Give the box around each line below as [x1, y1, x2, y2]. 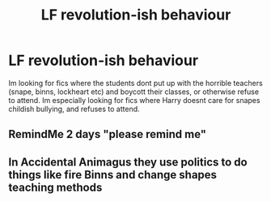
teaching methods [8, 180, 103, 194]
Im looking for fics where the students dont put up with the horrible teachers [8, 78, 263, 88]
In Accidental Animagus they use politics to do [8, 155, 248, 169]
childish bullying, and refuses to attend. [8, 104, 140, 114]
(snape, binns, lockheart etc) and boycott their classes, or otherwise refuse [8, 87, 260, 97]
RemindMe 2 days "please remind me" [8, 127, 207, 141]
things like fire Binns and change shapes [8, 168, 217, 182]
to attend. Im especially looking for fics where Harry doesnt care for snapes [8, 95, 260, 105]
